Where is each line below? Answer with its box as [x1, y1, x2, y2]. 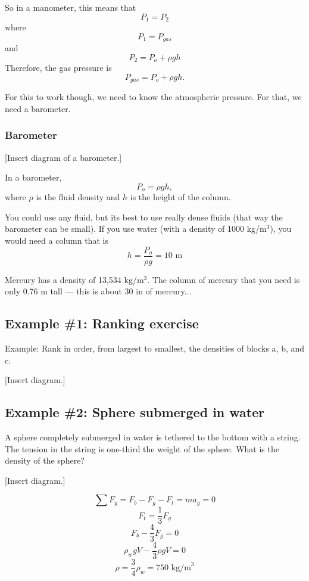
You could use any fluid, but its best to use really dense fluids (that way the [5, 210, 283, 223]
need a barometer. [5, 102, 71, 114]
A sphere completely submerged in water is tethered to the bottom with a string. [5, 431, 301, 443]
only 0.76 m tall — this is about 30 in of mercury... [5, 285, 192, 297]
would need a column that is [5, 234, 108, 247]
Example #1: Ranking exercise [5, 314, 199, 333]
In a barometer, [5, 171, 62, 184]
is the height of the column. [130, 191, 231, 203]
